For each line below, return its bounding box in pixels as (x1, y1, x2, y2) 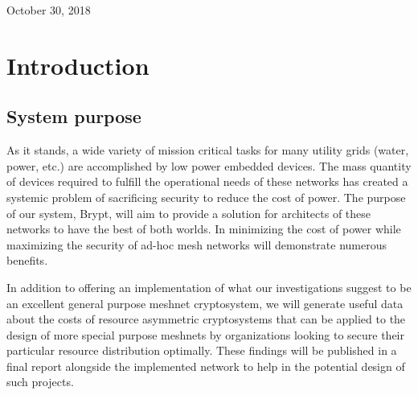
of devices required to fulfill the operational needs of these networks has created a (6, 173, 408, 190)
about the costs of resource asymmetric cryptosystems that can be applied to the (6, 311, 406, 327)
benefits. (6, 252, 48, 269)
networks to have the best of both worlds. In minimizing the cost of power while (6, 220, 401, 237)
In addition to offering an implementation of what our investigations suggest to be (6, 278, 412, 295)
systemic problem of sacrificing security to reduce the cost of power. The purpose (6, 188, 406, 205)
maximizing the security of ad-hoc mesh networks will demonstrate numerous (6, 236, 387, 253)
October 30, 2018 (6, 2, 91, 18)
